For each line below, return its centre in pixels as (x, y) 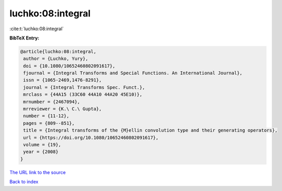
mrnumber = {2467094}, (52, 102)
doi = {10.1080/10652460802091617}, (69, 66)
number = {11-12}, (46, 116)
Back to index (24, 182)
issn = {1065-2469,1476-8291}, (63, 80)
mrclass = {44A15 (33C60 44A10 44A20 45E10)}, (83, 94)
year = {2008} (41, 152)
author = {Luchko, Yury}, (56, 59)
